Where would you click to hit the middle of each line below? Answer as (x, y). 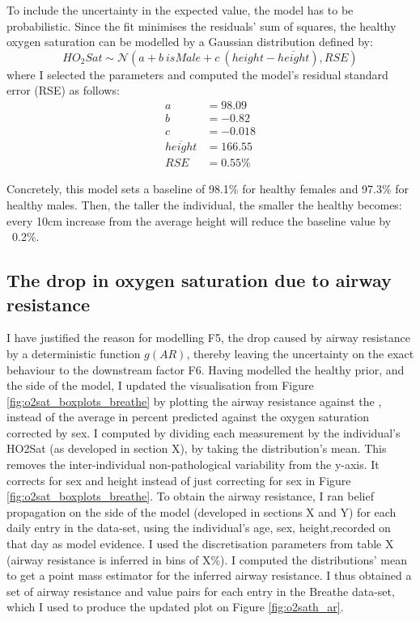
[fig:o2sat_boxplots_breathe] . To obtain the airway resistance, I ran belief (190, 496)
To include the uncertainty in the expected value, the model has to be (180, 10)
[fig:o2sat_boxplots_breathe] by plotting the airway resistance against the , (194, 401)
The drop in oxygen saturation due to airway (199, 280)
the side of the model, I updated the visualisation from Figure (160, 385)
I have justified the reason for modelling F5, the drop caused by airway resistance (208, 338)
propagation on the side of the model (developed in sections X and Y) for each (202, 511)
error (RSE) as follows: (63, 90)
